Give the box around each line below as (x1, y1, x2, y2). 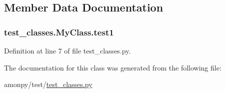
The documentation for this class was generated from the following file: (4, 62, 221, 72)
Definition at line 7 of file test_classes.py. (4, 45, 131, 55)
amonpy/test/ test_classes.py (4, 79, 92, 89)
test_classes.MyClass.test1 (4, 25, 114, 38)
